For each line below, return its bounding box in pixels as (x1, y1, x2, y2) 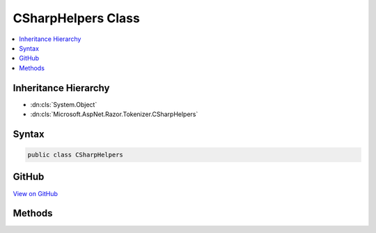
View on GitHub (13, 189, 58, 198)
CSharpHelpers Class (13, 10, 141, 26)
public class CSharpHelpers (27, 151, 123, 159)
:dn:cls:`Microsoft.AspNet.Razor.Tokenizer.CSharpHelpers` (30, 110, 198, 118)
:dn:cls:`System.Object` (30, 100, 97, 109)
